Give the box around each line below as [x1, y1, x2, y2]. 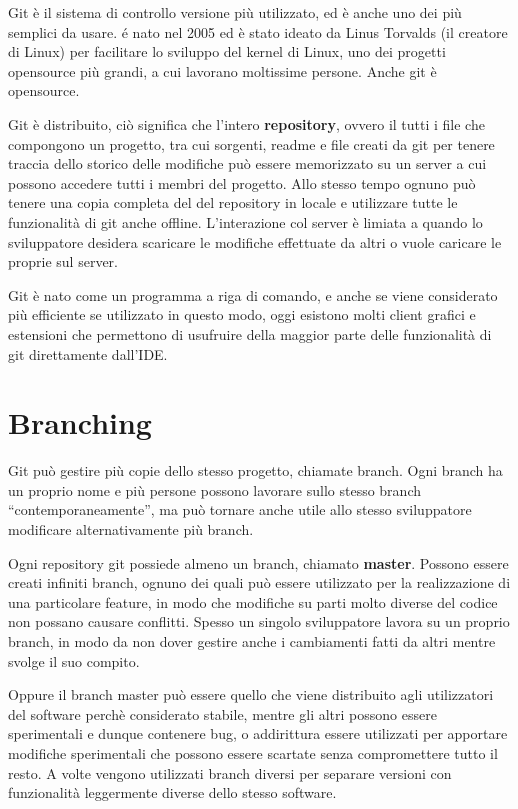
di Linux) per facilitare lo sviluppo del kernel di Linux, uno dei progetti [8, 41, 446, 62]
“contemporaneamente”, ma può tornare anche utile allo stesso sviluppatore [8, 499, 472, 520]
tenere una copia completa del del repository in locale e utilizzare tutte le [8, 192, 458, 213]
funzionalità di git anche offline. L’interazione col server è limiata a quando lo [8, 211, 483, 232]
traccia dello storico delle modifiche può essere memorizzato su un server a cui [8, 153, 487, 174]
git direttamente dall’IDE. [8, 343, 168, 364]
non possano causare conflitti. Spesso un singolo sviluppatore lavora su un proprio [8, 611, 510, 632]
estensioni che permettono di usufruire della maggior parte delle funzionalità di [8, 323, 492, 344]
